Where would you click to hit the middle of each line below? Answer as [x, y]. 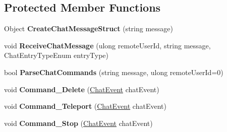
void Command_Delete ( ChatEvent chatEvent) [82, 89]
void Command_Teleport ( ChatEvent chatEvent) [85, 106]
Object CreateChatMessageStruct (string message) [89, 28]
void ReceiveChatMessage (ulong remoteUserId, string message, [107, 45]
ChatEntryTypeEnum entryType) [56, 55]
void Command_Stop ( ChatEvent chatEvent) [78, 123]
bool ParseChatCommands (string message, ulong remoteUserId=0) [114, 72]
